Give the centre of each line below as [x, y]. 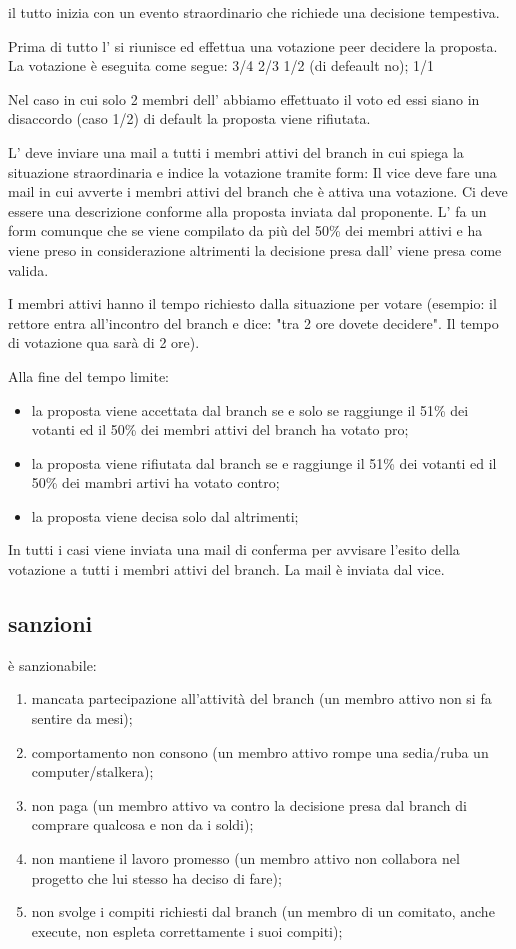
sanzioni [50, 623]
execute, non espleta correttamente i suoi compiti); [187, 930]
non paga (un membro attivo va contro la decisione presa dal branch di [249, 804]
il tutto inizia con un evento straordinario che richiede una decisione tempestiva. [254, 12]
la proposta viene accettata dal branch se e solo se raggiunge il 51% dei [250, 409]
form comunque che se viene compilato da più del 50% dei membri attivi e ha [245, 230]
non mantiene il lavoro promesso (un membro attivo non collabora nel [245, 858]
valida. [28, 269]
